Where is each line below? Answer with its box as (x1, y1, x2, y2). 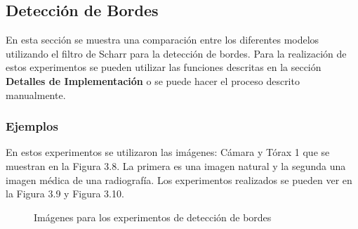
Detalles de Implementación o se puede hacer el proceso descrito (6, 73, 300, 88)
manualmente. (6, 87, 66, 102)
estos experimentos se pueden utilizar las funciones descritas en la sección (6, 60, 321, 74)
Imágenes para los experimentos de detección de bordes (34, 209, 272, 224)
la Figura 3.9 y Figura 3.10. (6, 186, 124, 201)
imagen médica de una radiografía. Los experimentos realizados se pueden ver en (6, 172, 352, 187)
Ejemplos (6, 117, 58, 135)
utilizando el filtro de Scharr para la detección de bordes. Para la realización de (6, 46, 347, 60)
